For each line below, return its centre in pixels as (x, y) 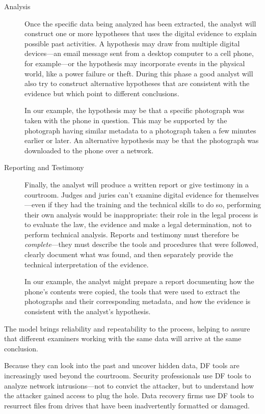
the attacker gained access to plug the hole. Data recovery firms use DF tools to (129, 395)
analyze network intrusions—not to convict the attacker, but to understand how (129, 385)
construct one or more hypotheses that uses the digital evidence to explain (141, 33)
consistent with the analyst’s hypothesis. (88, 311)
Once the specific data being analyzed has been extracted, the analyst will (140, 23)
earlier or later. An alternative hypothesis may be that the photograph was (142, 140)
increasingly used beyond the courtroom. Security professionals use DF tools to (128, 375)
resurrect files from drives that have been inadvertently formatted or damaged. (127, 405)
